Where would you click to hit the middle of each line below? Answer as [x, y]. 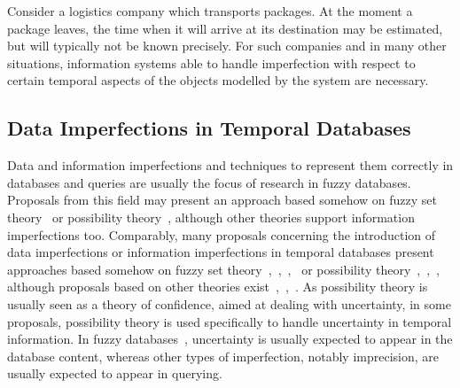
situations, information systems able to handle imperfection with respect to [211, 62]
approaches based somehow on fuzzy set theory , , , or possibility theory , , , [223, 269]
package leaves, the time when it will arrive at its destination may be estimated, [225, 28]
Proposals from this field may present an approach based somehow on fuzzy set [222, 200]
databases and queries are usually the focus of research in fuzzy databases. [209, 182]
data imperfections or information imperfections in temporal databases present [221, 252]
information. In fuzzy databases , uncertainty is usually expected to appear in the [230, 339]
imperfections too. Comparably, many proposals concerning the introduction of [222, 234]
